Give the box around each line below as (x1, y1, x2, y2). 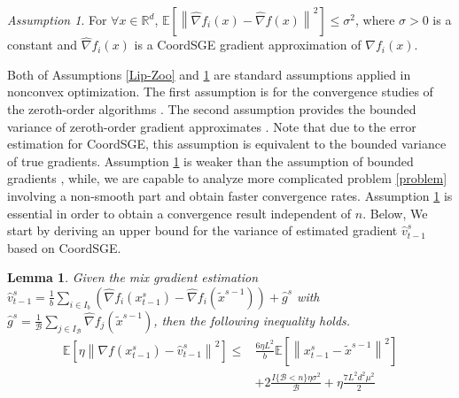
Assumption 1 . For (7, 11, 107, 28)
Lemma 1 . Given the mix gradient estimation (7, 268, 259, 287)
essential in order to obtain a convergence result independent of (7, 203, 352, 222)
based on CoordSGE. (7, 238, 121, 256)
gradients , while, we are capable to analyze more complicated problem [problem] (7, 169, 447, 188)
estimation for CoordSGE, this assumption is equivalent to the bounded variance (7, 134, 447, 153)
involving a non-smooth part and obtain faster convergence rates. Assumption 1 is (7, 186, 453, 204)
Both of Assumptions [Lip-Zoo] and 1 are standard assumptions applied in (7, 65, 411, 83)
